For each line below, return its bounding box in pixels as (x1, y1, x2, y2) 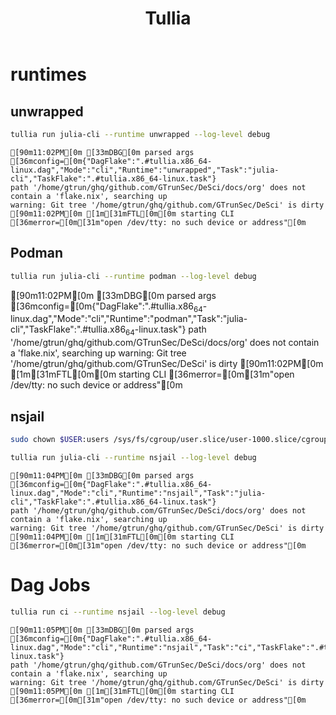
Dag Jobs (10, 573, 91, 596)
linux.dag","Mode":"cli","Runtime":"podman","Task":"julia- (10, 313, 248, 325)
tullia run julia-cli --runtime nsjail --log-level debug (10, 452, 257, 462)
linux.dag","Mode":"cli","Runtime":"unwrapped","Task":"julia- (10, 165, 280, 175)
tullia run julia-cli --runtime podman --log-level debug (10, 271, 257, 281)
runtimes (10, 63, 88, 86)
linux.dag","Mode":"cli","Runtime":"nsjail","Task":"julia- (10, 488, 267, 498)
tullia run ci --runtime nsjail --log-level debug (10, 607, 226, 617)
